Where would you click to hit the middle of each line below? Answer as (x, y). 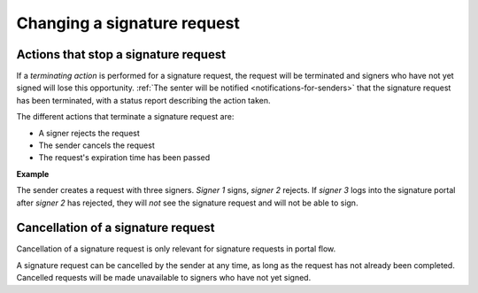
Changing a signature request (128, 23)
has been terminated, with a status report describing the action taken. (143, 100)
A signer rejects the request (89, 133)
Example (33, 173)
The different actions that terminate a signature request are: (125, 117)
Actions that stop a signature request (121, 54)
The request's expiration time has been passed (124, 158)
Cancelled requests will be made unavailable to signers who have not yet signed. (164, 278)
